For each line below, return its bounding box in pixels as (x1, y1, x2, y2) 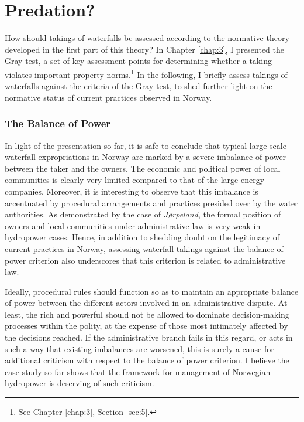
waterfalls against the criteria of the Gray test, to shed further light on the (5, 80, 272, 92)
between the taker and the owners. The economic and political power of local (5, 162, 281, 174)
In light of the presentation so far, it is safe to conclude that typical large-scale (5, 139, 286, 151)
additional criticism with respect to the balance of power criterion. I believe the (5, 354, 289, 366)
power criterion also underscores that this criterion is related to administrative (5, 254, 286, 266)
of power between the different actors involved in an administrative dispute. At (5, 297, 288, 309)
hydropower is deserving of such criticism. (5, 377, 154, 389)
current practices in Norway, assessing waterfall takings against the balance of (5, 242, 284, 254)
